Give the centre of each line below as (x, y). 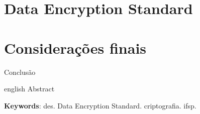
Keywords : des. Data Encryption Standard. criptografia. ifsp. (100, 105)
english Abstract (29, 89)
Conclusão (20, 72)
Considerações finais (75, 47)
